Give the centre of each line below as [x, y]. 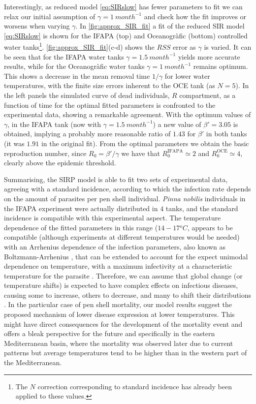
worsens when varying [37, 26]
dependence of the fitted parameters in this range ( [81, 227]
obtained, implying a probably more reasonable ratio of [87, 134]
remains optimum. [221, 66]
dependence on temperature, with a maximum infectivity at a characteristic [118, 266]
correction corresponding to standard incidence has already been [135, 386]
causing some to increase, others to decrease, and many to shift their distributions [128, 295]
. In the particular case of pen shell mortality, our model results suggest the [118, 304]
